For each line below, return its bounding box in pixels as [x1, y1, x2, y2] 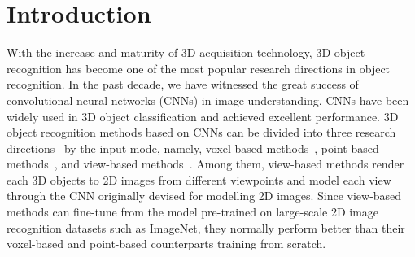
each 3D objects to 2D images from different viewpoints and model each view [7, 171, 391, 188]
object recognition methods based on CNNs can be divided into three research [7, 124, 396, 141]
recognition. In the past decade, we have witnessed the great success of [7, 76, 359, 93]
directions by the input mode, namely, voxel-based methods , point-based [7, 139, 379, 156]
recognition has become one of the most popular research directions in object [7, 59, 391, 76]
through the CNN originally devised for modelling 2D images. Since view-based [7, 187, 402, 204]
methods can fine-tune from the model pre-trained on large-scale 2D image [7, 203, 379, 220]
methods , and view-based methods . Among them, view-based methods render [7, 155, 404, 172]
